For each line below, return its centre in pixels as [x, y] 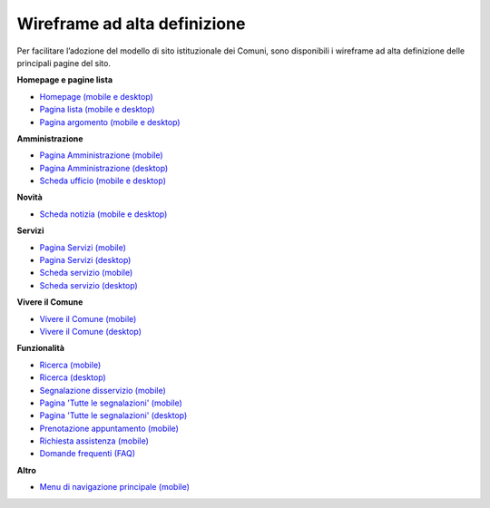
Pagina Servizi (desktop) [85, 260]
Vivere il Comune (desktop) [91, 331]
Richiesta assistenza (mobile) [94, 441]
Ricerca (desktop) [73, 377]
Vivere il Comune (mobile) [88, 318]
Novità [29, 197]
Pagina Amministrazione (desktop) [104, 168]
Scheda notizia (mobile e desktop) [103, 214]
